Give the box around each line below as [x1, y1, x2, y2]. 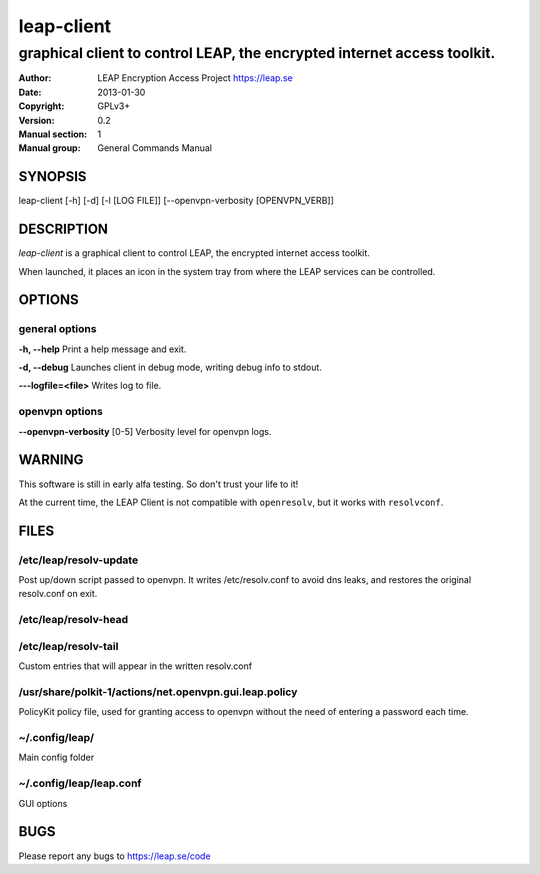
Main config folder [18, 751, 95, 764]
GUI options [18, 797, 68, 809]
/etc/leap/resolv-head [18, 613, 129, 627]
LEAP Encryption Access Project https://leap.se [97, 72, 294, 84]
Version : [18, 114, 55, 126]
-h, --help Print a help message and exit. [18, 343, 187, 355]
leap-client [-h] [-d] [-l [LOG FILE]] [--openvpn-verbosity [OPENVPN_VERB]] [18, 195, 334, 207]
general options [18, 322, 97, 336]
